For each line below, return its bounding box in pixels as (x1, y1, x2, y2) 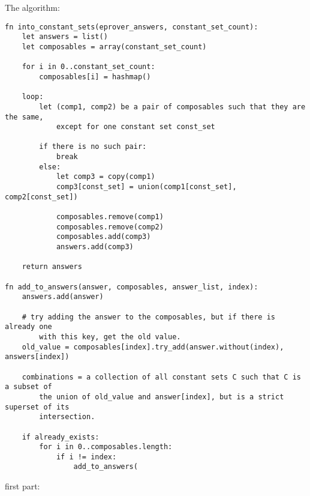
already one (5, 322, 52, 331)
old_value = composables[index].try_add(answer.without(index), (22, 342, 284, 351)
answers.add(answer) (22, 292, 104, 301)
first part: (5, 480, 40, 492)
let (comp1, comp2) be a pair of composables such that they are (39, 102, 306, 111)
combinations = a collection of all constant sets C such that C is (22, 372, 301, 381)
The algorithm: (5, 1, 60, 13)
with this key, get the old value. (39, 332, 181, 341)
